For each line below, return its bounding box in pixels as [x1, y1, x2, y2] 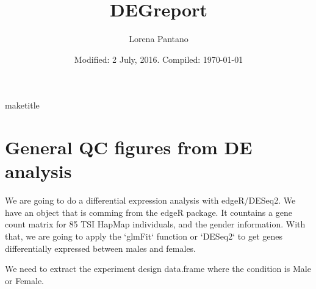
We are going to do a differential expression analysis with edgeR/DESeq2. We [5, 194, 296, 207]
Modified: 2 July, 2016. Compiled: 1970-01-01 [74, 52, 243, 65]
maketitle [5, 99, 40, 112]
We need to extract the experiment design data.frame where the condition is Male [5, 262, 311, 275]
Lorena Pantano [129, 32, 189, 45]
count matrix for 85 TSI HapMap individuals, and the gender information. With [5, 218, 306, 230]
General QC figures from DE [5, 135, 253, 160]
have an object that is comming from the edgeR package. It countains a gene [5, 205, 292, 218]
